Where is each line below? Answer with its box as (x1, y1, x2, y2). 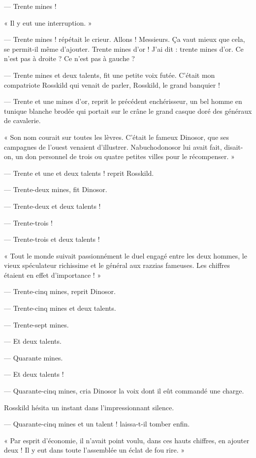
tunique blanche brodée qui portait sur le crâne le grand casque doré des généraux (4, 105, 252, 116)
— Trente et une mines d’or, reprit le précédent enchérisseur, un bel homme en (4, 96, 242, 106)
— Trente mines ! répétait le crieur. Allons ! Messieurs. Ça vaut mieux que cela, (4, 34, 245, 44)
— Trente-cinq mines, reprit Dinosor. (4, 286, 116, 296)
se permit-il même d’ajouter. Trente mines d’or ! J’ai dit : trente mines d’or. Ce (4, 43, 244, 54)
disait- (224, 141, 243, 152)
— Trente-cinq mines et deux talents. (4, 303, 116, 313)
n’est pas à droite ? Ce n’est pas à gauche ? (4, 53, 135, 64)
